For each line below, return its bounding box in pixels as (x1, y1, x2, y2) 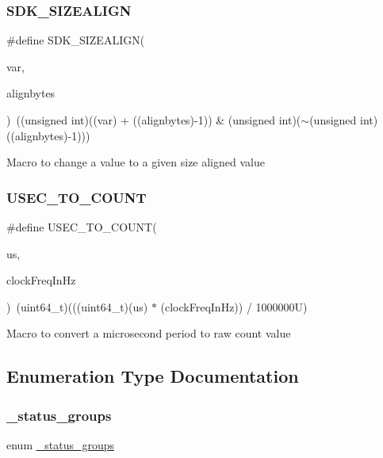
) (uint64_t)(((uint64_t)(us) (6, 298, 148, 315)
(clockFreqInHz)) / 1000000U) (160, 298, 308, 315)
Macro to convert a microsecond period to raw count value (6, 325, 291, 342)
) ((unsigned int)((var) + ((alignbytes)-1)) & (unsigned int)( (6, 112, 301, 128)
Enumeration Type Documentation (6, 364, 299, 388)
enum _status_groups (6, 436, 114, 452)
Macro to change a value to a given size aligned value (6, 154, 265, 170)
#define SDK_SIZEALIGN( (6, 32, 145, 48)
